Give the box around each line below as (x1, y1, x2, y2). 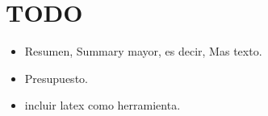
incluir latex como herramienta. (24, 97, 181, 114)
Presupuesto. (24, 69, 88, 86)
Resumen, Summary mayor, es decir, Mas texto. (24, 43, 262, 60)
